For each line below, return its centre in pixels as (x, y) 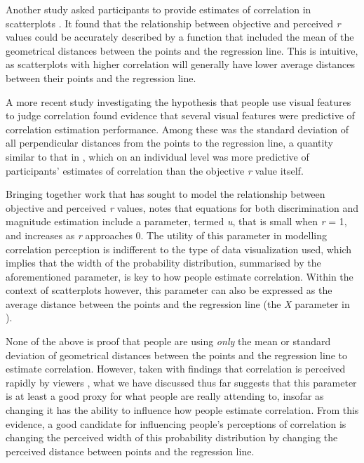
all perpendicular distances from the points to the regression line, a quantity (169, 143)
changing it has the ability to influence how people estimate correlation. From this (182, 410)
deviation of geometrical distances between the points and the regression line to (176, 355)
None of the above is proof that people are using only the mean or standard (168, 341)
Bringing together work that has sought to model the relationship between (166, 194)
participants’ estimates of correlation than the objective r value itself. (155, 170)
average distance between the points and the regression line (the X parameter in (178, 303)
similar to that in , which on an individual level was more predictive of (157, 156)
